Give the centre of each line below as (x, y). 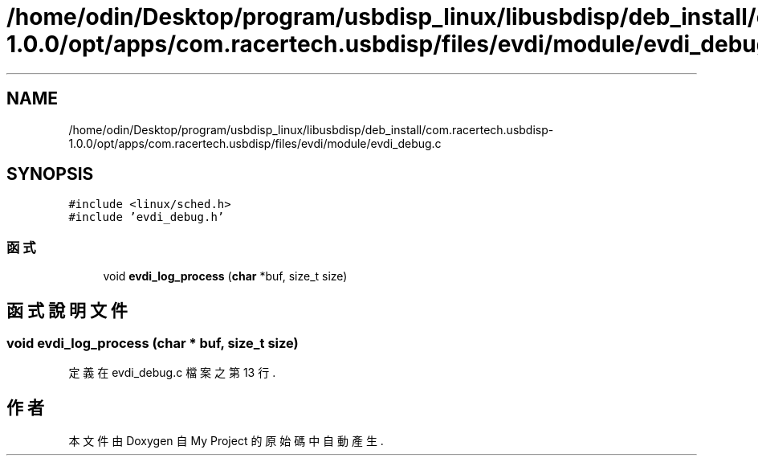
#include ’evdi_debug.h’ (147, 217)
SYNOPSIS (50, 174)
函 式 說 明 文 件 (67, 310)
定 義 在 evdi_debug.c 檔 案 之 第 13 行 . (172, 373)
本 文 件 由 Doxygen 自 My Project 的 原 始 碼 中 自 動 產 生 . (226, 441)
